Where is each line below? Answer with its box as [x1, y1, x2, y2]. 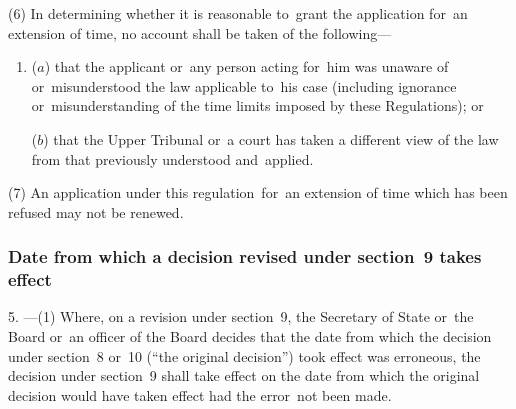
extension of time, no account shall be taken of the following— [8, 22, 392, 43]
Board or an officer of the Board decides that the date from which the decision [8, 326, 492, 347]
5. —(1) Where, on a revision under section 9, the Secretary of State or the [8, 306, 474, 327]
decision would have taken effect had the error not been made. [8, 384, 392, 405]
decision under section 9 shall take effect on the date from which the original [8, 365, 480, 386]
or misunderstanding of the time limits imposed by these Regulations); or [31, 95, 484, 116]
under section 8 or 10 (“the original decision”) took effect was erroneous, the [8, 345, 481, 366]
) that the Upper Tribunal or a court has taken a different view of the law [43, 128, 499, 149]
